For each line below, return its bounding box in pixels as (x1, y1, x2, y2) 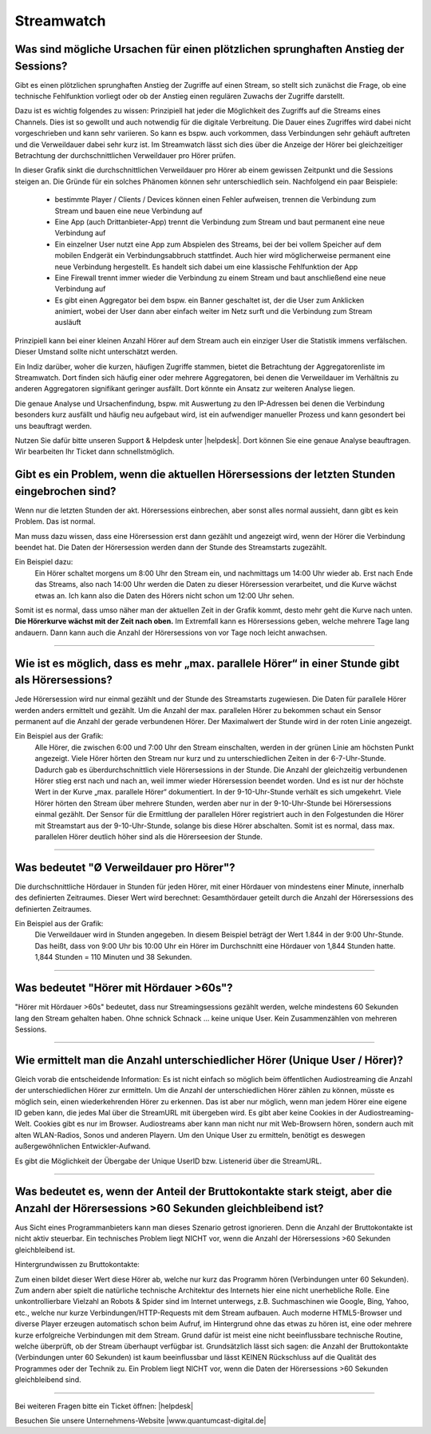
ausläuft (54, 318, 81, 327)
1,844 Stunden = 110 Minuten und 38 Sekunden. (34, 953, 192, 962)
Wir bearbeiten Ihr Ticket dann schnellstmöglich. (14, 447, 175, 457)
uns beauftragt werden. (14, 421, 92, 430)
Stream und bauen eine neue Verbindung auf (54, 206, 203, 216)
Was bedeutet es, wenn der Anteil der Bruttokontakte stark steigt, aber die (14, 1185, 393, 1198)
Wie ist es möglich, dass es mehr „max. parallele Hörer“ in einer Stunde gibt (14, 656, 400, 670)
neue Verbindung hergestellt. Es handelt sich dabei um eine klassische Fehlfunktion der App (54, 262, 358, 271)
